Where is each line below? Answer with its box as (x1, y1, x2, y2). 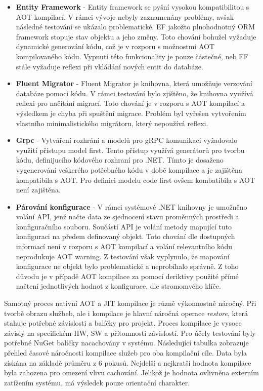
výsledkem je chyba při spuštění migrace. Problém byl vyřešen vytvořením (16, 107, 246, 118)
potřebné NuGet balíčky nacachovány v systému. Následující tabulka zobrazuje (4, 337, 249, 348)
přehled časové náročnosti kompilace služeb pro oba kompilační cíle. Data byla (4, 347, 247, 358)
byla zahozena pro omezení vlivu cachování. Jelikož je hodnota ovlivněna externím (4, 367, 259, 378)
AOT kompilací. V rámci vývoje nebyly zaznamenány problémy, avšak (16, 11, 234, 22)
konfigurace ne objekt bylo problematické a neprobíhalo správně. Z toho (16, 261, 239, 271)
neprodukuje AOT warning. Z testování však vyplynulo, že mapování (16, 251, 230, 261)
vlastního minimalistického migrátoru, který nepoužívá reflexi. (16, 118, 208, 128)
